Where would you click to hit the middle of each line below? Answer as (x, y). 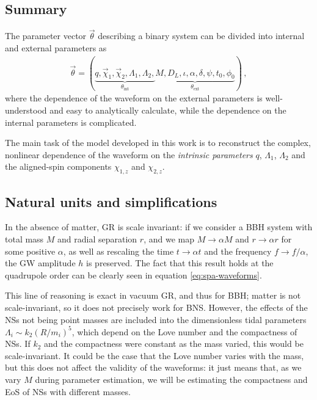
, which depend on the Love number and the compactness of (184, 331)
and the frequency (238, 251)
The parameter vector (46, 36)
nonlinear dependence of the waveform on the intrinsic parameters (129, 154)
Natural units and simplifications (111, 201)
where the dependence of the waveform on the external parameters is (134, 98)
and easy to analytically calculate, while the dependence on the (168, 110)
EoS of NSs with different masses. (68, 391)
